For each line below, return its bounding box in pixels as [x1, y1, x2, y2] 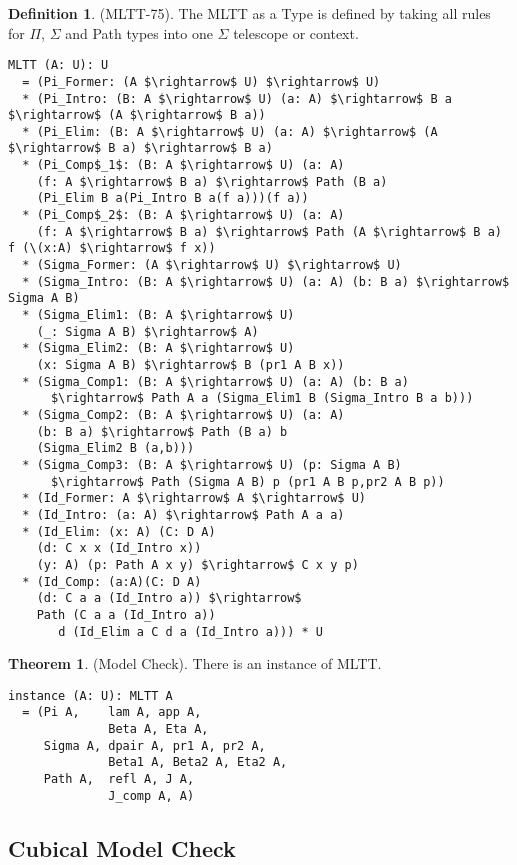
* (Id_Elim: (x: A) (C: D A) [22, 524, 216, 539]
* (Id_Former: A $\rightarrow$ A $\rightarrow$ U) [22, 491, 366, 506]
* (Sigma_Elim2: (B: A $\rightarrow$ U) [22, 341, 295, 356]
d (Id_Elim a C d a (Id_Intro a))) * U [58, 624, 323, 639]
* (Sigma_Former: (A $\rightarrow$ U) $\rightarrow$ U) [22, 258, 402, 273]
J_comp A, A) [108, 788, 195, 803]
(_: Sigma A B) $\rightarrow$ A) [36, 324, 259, 339]
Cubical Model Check [8, 832, 236, 863]
